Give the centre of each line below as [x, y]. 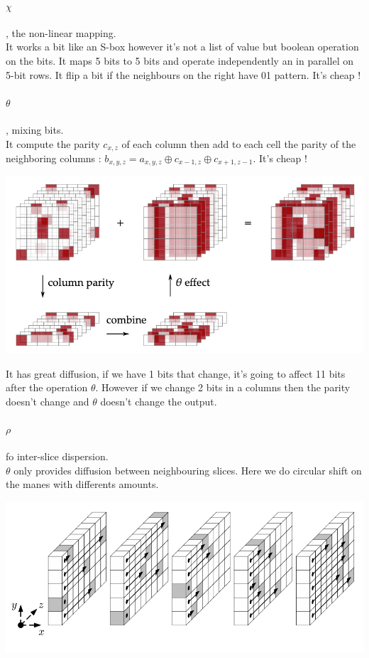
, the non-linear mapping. [61, 32]
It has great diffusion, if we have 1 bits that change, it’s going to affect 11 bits [176, 373]
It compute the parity [53, 143]
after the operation [47, 387]
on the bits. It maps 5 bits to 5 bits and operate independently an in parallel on [180, 60]
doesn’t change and [48, 401]
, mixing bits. [35, 129]
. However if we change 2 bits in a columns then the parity [223, 387]
